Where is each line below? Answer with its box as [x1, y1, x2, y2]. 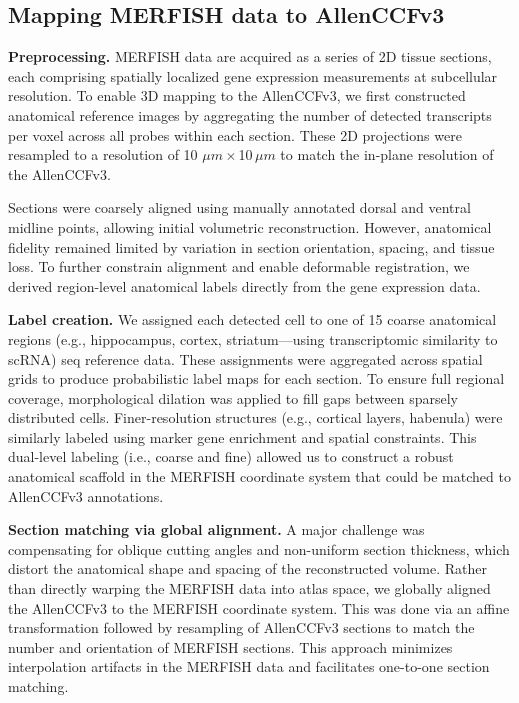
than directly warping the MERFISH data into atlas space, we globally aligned [8, 578, 491, 599]
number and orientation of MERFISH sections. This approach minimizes [8, 636, 453, 657]
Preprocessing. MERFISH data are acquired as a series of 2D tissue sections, [8, 46, 492, 67]
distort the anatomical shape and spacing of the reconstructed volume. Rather [8, 558, 487, 579]
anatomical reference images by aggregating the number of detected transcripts [8, 104, 492, 125]
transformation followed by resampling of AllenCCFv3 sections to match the [8, 617, 475, 638]
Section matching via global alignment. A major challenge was [8, 519, 425, 540]
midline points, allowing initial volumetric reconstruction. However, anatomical [8, 216, 492, 237]
